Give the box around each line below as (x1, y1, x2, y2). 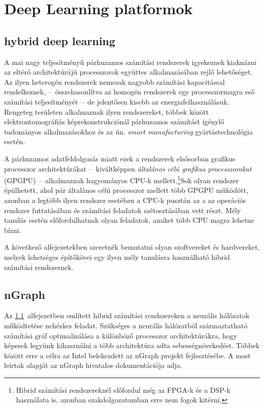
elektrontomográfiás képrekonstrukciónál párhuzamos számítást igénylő (4, 116, 224, 127)
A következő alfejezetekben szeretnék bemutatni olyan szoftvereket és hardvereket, (4, 242, 260, 252)
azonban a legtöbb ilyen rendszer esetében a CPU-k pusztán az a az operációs (4, 194, 246, 205)
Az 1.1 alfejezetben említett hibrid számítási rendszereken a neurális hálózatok (4, 310, 250, 321)
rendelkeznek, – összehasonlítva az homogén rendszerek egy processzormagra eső (4, 86, 255, 97)
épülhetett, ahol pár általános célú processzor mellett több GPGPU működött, (4, 185, 248, 195)
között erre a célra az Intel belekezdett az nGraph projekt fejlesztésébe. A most (4, 350, 251, 360)
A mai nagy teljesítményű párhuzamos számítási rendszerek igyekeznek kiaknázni (4, 56, 257, 67)
